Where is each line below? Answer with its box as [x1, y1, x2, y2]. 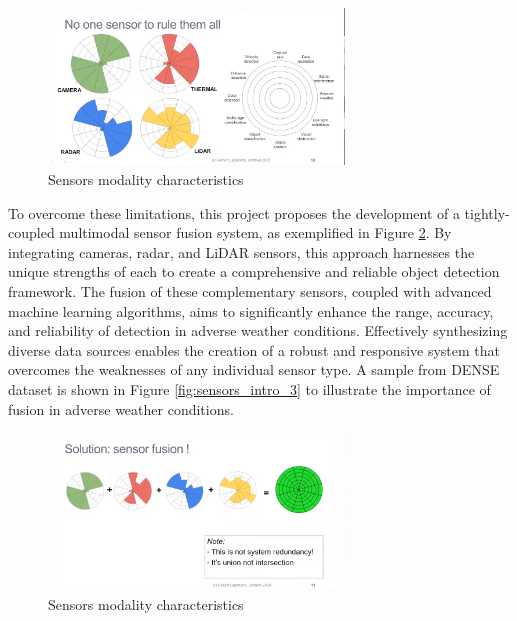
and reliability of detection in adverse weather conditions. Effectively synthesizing [8, 320, 508, 341]
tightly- [464, 202, 510, 223]
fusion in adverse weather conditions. [8, 398, 234, 419]
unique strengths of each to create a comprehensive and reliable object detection [8, 261, 500, 282]
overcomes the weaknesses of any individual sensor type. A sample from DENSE [8, 359, 500, 380]
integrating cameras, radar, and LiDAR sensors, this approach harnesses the [8, 241, 475, 262]
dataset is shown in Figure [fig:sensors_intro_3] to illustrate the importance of [8, 378, 491, 399]
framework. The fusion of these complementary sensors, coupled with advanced [8, 280, 492, 301]
